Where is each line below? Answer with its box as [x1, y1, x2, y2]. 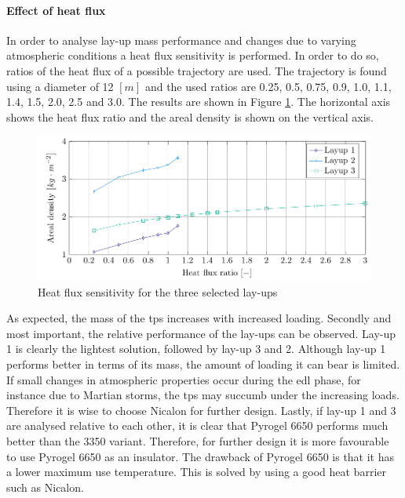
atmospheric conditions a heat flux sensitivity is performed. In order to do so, [6, 47, 379, 64]
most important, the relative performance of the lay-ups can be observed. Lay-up [6, 325, 396, 341]
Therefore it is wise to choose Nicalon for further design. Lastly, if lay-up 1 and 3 [6, 402, 396, 418]
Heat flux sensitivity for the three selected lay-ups [38, 283, 278, 300]
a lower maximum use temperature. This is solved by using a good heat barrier [6, 463, 386, 480]
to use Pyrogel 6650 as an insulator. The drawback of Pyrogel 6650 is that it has [6, 448, 395, 464]
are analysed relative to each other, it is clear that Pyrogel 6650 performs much [6, 417, 389, 434]
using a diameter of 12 [6, 78, 114, 94]
